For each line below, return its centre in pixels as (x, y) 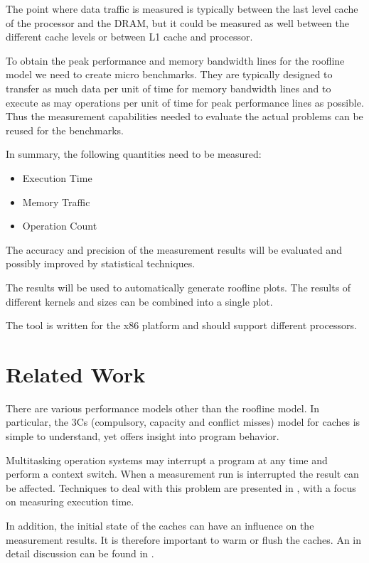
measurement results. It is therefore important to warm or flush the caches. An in (184, 539)
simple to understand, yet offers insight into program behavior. (143, 436)
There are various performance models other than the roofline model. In (163, 408)
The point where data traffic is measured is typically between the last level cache (182, 9)
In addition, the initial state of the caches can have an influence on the (160, 525)
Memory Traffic (56, 202)
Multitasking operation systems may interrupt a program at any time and (167, 460)
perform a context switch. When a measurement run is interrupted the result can (182, 474)
